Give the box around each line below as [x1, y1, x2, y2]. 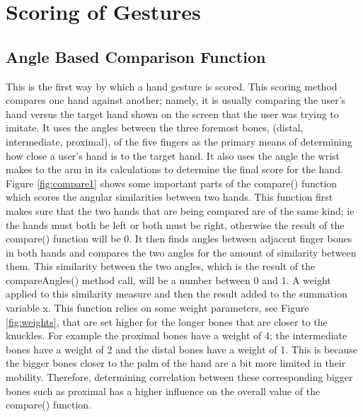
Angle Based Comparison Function [6, 45, 266, 67]
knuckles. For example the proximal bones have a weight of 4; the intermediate [6, 328, 347, 343]
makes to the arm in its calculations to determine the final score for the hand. [6, 162, 343, 177]
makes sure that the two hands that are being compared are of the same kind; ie [6, 203, 355, 218]
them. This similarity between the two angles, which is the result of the [6, 259, 316, 274]
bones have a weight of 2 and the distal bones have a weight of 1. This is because [6, 341, 358, 356]
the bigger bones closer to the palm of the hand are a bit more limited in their [6, 356, 346, 370]
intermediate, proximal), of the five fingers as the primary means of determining [6, 134, 352, 148]
